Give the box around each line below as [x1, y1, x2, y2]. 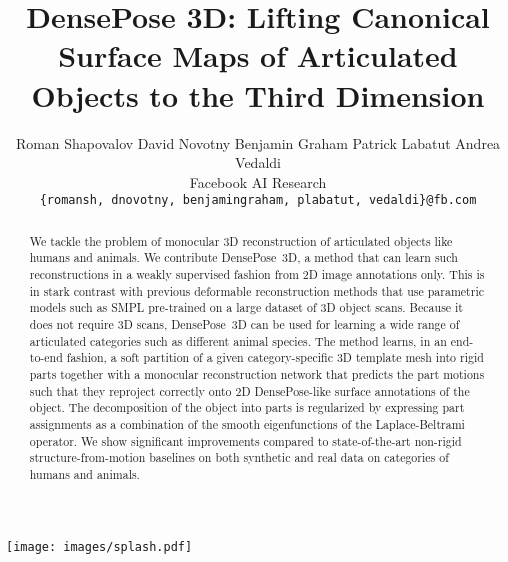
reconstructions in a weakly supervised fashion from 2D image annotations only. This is [29, 266, 485, 283]
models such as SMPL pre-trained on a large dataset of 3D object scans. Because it [29, 299, 463, 316]
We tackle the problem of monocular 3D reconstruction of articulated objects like [29, 232, 453, 249]
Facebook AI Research [189, 171, 327, 192]
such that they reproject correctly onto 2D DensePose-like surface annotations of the [29, 382, 470, 399]
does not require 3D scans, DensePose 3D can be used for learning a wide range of [29, 316, 460, 333]
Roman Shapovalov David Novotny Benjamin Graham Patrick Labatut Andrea [15, 132, 501, 153]
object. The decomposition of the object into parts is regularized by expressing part [29, 399, 465, 416]
